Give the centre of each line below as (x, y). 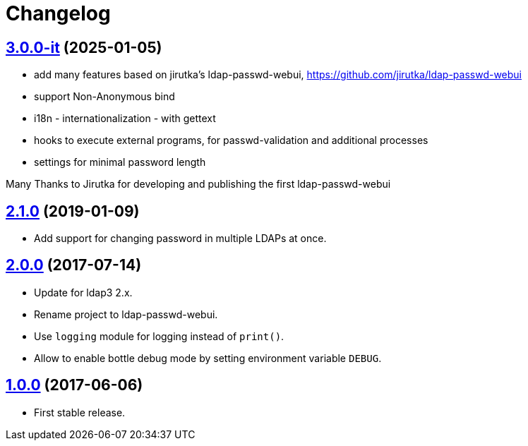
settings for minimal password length (120, 162)
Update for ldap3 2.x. (83, 292)
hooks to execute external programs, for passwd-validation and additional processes (231, 140)
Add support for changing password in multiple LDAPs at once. (180, 239)
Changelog (58, 13)
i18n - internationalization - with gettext (125, 119)
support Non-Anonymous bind (104, 97)
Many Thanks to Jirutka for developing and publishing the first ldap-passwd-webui (198, 184)
